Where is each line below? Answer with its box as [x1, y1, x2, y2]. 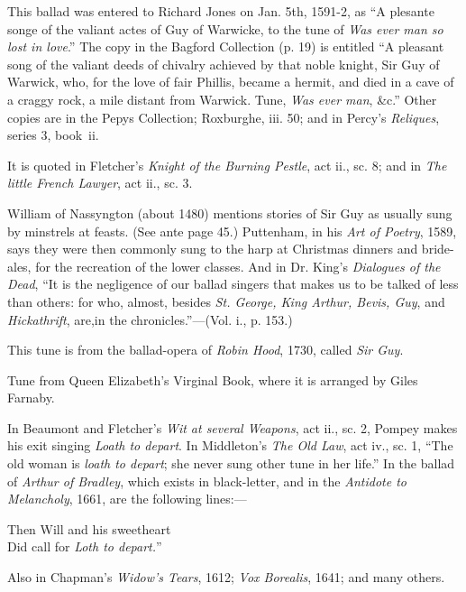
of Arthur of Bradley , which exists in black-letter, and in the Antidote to [7, 471, 407, 490]
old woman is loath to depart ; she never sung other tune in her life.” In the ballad [7, 454, 455, 473]
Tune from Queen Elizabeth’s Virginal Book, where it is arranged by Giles [7, 370, 418, 389]
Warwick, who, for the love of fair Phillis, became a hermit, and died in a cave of [7, 72, 454, 91]
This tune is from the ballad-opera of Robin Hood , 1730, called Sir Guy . [7, 340, 404, 359]
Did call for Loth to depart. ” [7, 537, 162, 556]
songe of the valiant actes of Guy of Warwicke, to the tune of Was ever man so [7, 19, 443, 38]
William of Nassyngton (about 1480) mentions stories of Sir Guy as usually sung [7, 203, 452, 222]
